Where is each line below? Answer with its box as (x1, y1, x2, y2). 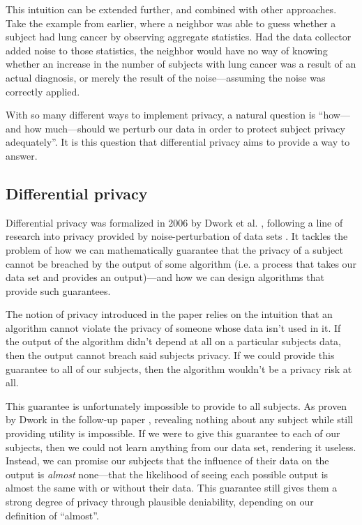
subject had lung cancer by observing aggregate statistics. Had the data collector (6, 29, 352, 44)
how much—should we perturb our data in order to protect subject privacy (24, 121, 345, 135)
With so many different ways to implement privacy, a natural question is (6, 107, 316, 122)
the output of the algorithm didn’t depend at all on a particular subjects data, (6, 334, 342, 349)
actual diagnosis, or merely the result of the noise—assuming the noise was (6, 70, 326, 84)
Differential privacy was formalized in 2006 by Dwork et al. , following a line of (6, 215, 343, 229)
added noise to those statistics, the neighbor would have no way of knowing (6, 43, 328, 57)
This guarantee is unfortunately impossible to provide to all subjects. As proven (6, 398, 347, 413)
